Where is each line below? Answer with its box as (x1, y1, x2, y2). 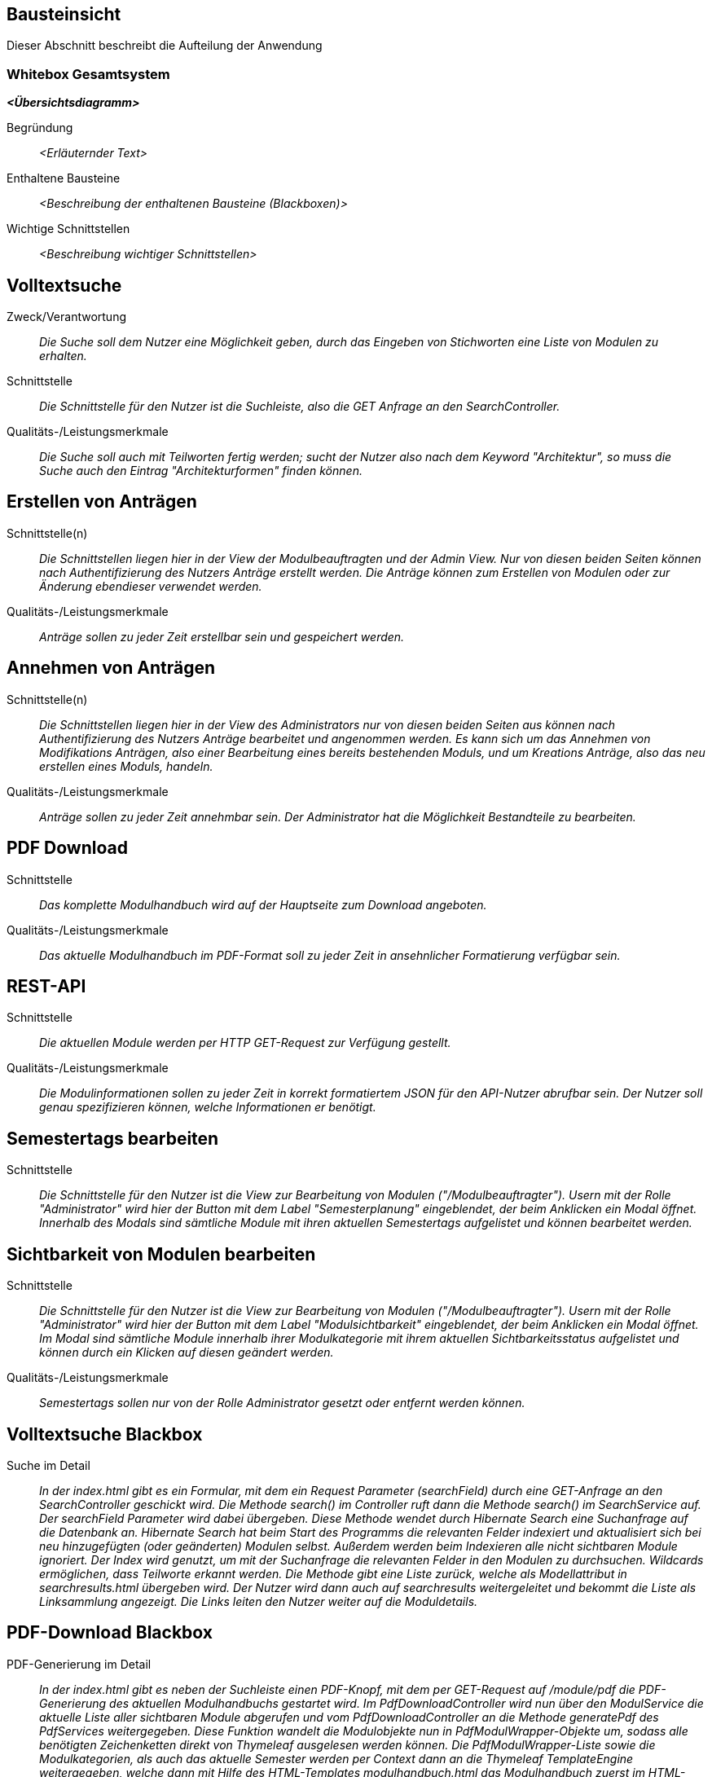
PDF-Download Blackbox (7, 1622, 213, 1643)
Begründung (7, 121, 73, 135)
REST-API (7, 975, 86, 996)
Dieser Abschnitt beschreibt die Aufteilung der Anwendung (7, 38, 323, 53)
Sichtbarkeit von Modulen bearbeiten (7, 1243, 316, 1265)
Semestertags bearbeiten (7, 1128, 219, 1149)
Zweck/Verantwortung (7, 310, 126, 324)
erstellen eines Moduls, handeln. (39, 759, 213, 773)
